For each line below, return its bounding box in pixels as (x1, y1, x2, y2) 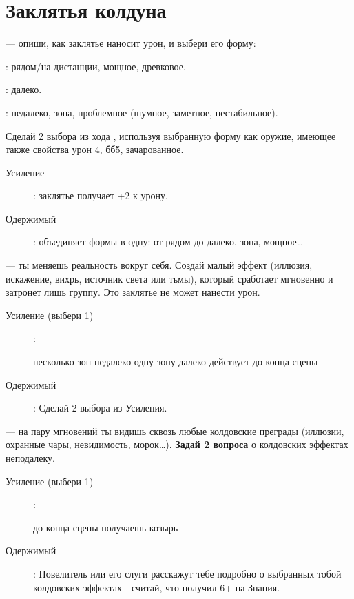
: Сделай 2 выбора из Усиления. (33, 400, 167, 415)
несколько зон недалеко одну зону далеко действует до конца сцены (33, 354, 318, 369)
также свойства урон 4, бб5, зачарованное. (6, 142, 184, 156)
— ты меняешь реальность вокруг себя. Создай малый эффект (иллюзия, (6, 258, 313, 272)
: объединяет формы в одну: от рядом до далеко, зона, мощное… (33, 234, 304, 249)
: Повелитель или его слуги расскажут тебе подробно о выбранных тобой (33, 566, 342, 580)
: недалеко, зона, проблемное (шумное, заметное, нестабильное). (6, 105, 278, 119)
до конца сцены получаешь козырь (33, 520, 178, 534)
